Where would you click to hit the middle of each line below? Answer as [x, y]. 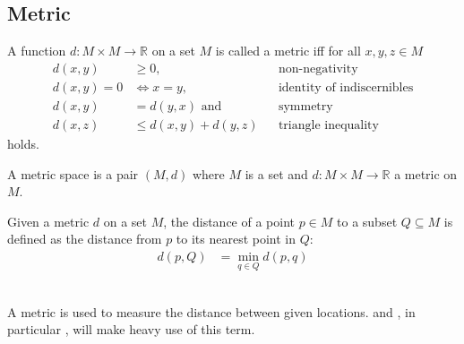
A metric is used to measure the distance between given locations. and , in [211, 311]
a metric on [426, 173]
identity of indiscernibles [346, 87]
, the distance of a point [229, 221]
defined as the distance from [85, 239]
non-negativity [318, 69]
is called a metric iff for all [288, 51]
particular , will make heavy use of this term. [131, 329]
